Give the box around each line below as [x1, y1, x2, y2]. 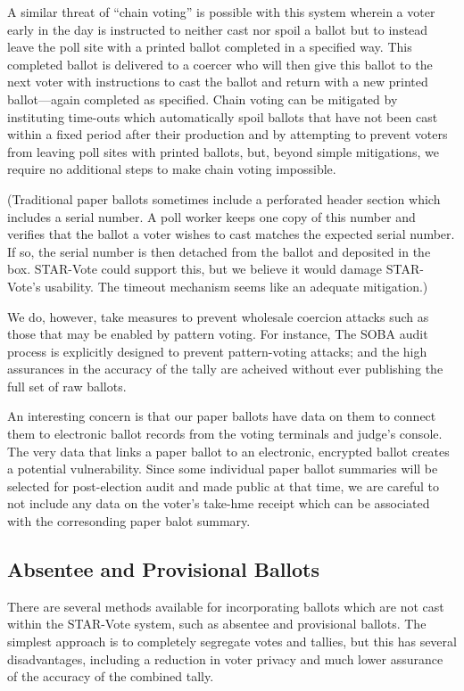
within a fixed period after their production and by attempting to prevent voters [7, 125, 448, 144]
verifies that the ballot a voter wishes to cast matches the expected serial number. [7, 225, 455, 243]
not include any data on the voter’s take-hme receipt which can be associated [7, 494, 430, 513]
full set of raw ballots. [7, 376, 127, 395]
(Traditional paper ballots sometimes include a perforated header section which [7, 189, 441, 208]
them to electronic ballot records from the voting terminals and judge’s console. [7, 424, 443, 443]
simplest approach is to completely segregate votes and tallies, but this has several [7, 632, 457, 651]
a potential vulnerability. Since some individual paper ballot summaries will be [7, 459, 438, 478]
